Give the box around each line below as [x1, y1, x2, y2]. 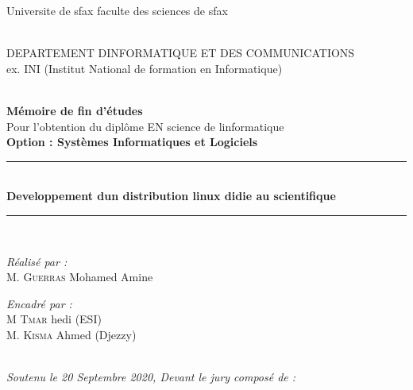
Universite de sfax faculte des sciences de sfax [6, 2, 228, 18]
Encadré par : [6, 295, 72, 311]
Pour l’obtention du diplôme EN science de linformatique [6, 118, 284, 134]
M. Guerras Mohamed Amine [6, 268, 153, 285]
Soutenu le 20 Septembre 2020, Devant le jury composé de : [6, 369, 296, 385]
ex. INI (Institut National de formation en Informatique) [6, 60, 283, 76]
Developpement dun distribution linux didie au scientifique [6, 187, 336, 204]
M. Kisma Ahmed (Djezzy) [6, 326, 137, 342]
